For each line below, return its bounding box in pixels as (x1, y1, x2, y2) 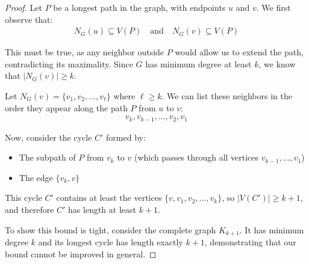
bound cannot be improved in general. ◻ (5, 247, 157, 260)
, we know (258, 57, 296, 70)
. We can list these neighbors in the (161, 90, 292, 102)
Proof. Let (5, 1, 42, 13)
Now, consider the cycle (5, 130, 92, 143)
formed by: (106, 130, 146, 143)
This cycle (5, 191, 42, 204)
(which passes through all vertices (134, 151, 259, 164)
